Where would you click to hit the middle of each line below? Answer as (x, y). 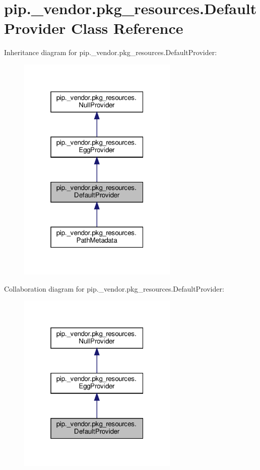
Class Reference (127, 28)
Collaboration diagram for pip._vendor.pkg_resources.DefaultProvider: (114, 288)
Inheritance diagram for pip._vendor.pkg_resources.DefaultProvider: (111, 52)
